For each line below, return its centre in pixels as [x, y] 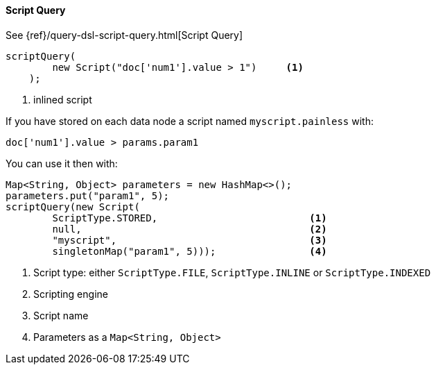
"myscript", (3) [190, 240]
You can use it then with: [62, 163]
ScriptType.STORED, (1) [190, 218]
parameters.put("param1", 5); [88, 195]
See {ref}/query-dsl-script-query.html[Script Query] [124, 35]
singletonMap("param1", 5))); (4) [190, 251]
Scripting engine [71, 294]
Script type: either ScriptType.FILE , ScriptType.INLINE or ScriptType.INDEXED [232, 272]
